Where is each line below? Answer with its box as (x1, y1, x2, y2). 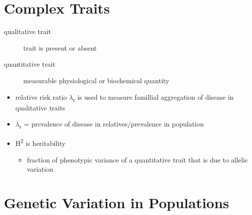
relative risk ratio (15, 91, 67, 102)
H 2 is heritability (15, 137, 66, 148)
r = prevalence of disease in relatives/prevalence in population (19, 119, 204, 130)
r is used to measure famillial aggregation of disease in (73, 91, 234, 103)
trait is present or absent (23, 42, 97, 53)
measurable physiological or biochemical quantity (23, 75, 169, 85)
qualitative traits (15, 102, 66, 112)
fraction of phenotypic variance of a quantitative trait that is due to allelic (27, 154, 248, 164)
